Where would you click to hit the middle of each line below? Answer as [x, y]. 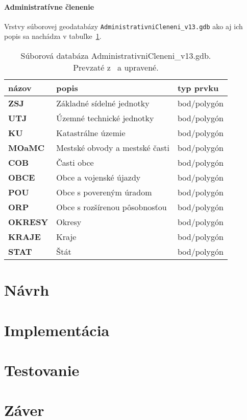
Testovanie [42, 370]
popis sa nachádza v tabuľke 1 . [53, 36]
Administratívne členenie [49, 6]
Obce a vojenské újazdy [98, 178]
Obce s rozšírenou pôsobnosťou [112, 207]
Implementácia [57, 330]
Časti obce [75, 163]
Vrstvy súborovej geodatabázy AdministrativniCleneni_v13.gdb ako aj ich [123, 26]
